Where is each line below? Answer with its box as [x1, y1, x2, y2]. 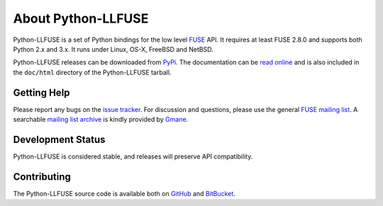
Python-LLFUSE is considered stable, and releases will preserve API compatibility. [13, 152, 253, 161]
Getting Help [13, 86, 70, 98]
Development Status [13, 133, 106, 145]
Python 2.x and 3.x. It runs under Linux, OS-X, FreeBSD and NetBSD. [13, 45, 214, 53]
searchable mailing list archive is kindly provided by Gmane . [13, 115, 189, 124]
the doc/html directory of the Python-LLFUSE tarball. [13, 68, 172, 76]
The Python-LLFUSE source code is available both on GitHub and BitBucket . [13, 189, 235, 198]
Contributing [13, 171, 71, 183]
